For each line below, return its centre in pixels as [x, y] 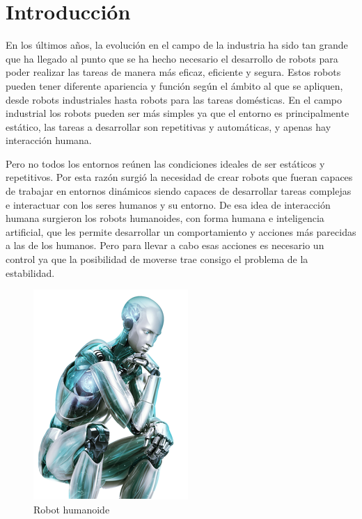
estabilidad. [30, 272]
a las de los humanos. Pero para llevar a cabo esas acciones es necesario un [165, 245]
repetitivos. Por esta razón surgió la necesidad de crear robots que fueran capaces [179, 177]
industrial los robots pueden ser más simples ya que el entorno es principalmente [178, 113]
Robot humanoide [72, 509]
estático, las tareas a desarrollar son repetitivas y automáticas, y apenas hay [168, 126]
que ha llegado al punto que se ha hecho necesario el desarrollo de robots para [172, 58]
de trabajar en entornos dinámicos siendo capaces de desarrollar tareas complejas [179, 191]
